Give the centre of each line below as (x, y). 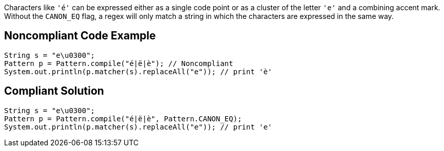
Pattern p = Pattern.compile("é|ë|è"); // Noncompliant (119, 63)
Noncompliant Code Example (80, 36)
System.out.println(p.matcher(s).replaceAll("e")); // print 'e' (138, 127)
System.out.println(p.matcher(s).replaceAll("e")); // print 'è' (138, 71)
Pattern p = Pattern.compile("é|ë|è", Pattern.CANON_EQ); (123, 118)
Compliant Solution (54, 91)
